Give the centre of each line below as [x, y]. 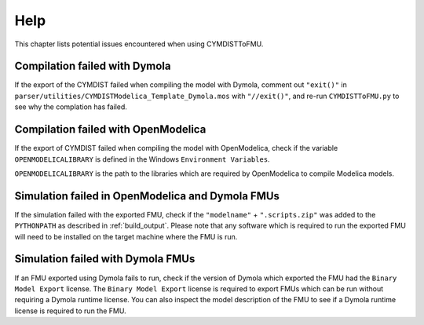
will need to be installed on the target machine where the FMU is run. [126, 236]
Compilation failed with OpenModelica [110, 130]
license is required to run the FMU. [70, 311]
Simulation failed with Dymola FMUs [105, 259]
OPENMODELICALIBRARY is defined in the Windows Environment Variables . [142, 159]
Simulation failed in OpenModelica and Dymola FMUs [147, 196]
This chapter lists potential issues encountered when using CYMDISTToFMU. [139, 44]
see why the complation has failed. [71, 107]
